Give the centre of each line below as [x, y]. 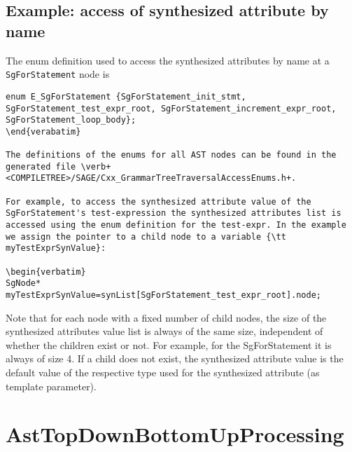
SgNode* [23, 283]
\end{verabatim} [43, 131]
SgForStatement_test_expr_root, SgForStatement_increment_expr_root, [171, 108]
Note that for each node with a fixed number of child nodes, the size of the [166, 317]
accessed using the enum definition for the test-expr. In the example [176, 225]
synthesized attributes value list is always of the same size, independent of [164, 331]
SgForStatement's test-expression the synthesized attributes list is [174, 213]
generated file [41, 166]
